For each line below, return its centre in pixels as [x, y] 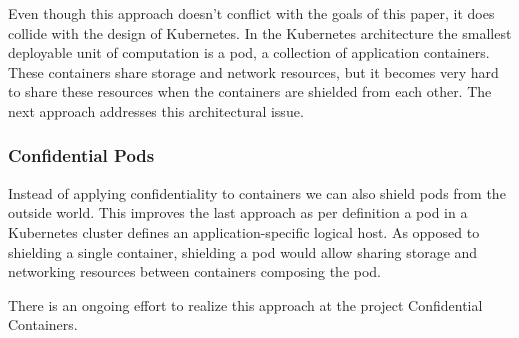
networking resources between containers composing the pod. [195, 271]
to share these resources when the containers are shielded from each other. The [250, 91]
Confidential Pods [81, 155]
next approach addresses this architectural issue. [156, 110]
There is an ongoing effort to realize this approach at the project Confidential [245, 304]
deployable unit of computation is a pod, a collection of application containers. [249, 52]
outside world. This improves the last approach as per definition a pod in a [238, 212]
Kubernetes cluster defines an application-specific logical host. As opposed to [244, 231]
